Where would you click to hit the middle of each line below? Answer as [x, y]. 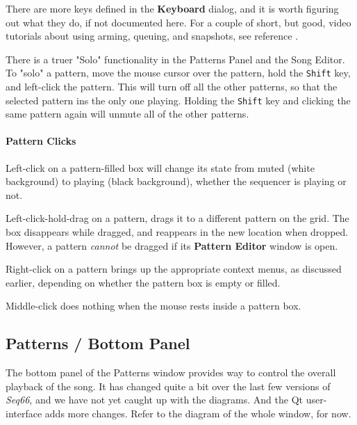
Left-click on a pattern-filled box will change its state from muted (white [160, 167]
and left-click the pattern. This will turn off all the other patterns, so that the [172, 87]
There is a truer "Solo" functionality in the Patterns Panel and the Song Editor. [175, 59]
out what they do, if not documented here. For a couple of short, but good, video [178, 22]
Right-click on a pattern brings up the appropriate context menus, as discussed [174, 269]
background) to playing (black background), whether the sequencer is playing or [176, 181]
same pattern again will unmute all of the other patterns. [127, 114]
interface [24, 413]
